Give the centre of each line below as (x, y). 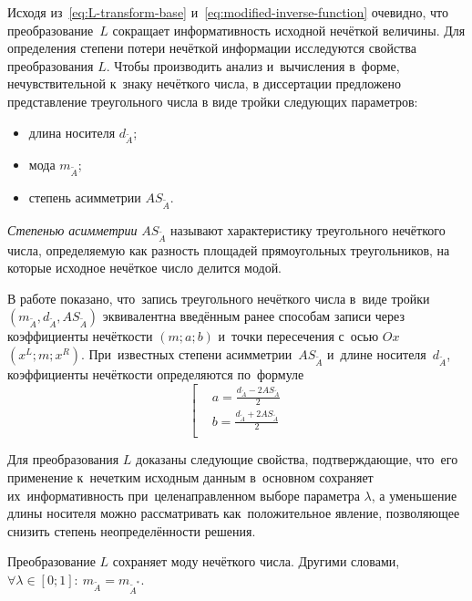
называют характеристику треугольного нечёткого (308, 229)
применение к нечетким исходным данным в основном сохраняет (190, 477)
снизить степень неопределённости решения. (132, 530)
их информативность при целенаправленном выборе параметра (184, 495)
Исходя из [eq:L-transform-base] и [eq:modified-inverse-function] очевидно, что (228, 12)
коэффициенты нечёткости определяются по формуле (156, 373)
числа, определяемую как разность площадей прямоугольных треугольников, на (229, 249)
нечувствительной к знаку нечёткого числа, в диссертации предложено (205, 83)
